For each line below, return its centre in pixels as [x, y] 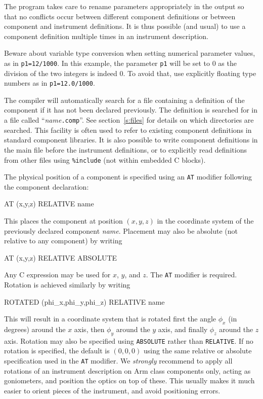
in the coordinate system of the [205, 221]
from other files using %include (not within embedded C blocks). [105, 159]
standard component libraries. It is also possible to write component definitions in [131, 140]
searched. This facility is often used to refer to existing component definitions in [128, 130]
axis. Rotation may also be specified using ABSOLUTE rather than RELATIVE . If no [129, 340]
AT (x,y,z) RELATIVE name [49, 204]
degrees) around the [35, 329]
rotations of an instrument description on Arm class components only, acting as [127, 370]
